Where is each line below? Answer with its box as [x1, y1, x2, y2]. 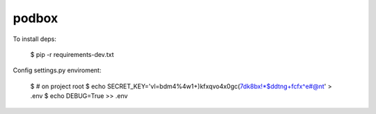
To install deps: [13, 35, 57, 43]
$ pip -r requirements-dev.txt [30, 50, 114, 58]
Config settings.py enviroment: [13, 66, 102, 74]
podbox [13, 10, 58, 26]
